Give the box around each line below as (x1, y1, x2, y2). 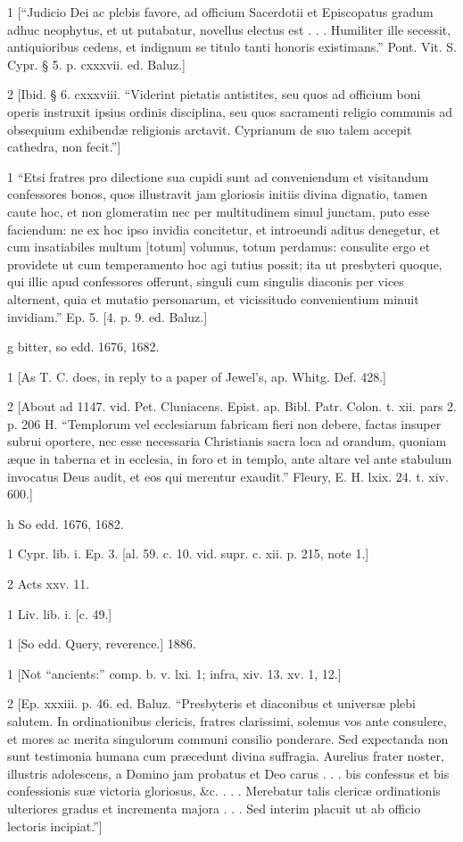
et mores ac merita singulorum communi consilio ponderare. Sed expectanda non (7, 729, 449, 747)
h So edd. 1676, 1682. (7, 514, 124, 532)
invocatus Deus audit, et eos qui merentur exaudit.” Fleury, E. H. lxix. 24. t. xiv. (7, 466, 449, 485)
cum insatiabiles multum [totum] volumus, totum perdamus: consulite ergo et (7, 237, 431, 256)
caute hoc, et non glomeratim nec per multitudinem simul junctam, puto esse (7, 202, 430, 220)
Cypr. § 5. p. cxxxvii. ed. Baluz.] (7, 54, 186, 73)
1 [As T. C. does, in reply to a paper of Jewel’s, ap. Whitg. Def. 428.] (7, 367, 386, 385)
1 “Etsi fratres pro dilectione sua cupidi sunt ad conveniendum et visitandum (7, 167, 429, 186)
